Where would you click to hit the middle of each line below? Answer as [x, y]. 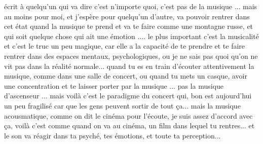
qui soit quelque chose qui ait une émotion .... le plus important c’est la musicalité [131, 36]
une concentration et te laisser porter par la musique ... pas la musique [114, 85]
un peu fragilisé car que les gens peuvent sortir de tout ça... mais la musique [122, 105]
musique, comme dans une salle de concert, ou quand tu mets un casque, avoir [126, 76]
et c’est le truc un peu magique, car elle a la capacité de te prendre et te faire [125, 46]
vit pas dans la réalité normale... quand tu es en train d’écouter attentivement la [129, 66]
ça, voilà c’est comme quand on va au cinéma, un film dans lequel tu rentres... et [129, 125]
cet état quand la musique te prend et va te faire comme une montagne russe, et [129, 26]
